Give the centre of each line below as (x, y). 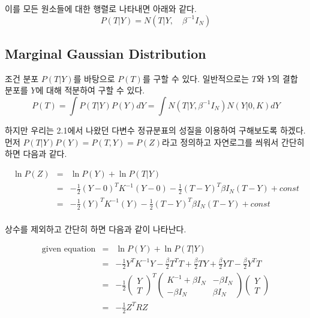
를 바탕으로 (94, 78)
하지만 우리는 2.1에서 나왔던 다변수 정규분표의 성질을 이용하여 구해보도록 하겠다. (155, 130)
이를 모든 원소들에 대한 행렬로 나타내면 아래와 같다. (101, 8)
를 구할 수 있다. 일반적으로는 (196, 78)
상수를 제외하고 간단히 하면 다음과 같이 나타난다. (96, 228)
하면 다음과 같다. (36, 154)
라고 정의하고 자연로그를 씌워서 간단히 (233, 142)
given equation (69, 249)
